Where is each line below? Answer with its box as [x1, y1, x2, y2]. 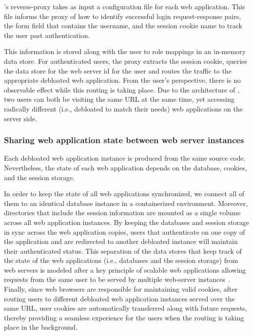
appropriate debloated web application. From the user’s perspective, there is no [4, 75, 241, 85]
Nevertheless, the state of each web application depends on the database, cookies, [4, 162, 247, 172]
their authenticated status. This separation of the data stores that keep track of [4, 245, 242, 256]
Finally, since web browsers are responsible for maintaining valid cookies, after [4, 284, 238, 294]
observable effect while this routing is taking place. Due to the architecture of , [4, 84, 239, 94]
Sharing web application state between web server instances [4, 134, 244, 146]
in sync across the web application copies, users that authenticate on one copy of [4, 226, 245, 237]
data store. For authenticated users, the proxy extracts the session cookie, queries [4, 56, 247, 66]
